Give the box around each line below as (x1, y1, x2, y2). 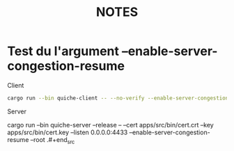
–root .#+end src (30, 135, 75, 145)
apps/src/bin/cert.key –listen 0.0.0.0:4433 (7, 128, 128, 136)
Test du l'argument (7, 43, 120, 59)
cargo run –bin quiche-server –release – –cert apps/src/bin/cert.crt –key (7, 120, 214, 129)
